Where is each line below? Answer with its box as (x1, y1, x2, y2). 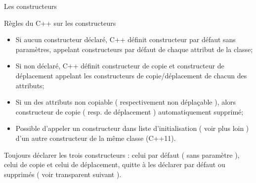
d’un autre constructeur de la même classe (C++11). (15, 132, 176, 143)
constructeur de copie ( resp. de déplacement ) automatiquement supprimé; (15, 106, 244, 117)
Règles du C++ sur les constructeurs (4, 17, 116, 28)
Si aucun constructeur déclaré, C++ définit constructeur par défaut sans (15, 34, 236, 45)
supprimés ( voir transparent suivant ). (4, 169, 122, 179)
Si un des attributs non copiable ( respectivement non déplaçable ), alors (15, 97, 236, 107)
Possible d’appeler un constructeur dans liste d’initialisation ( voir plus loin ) (15, 123, 249, 133)
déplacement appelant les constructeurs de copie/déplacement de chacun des (15, 70, 247, 80)
